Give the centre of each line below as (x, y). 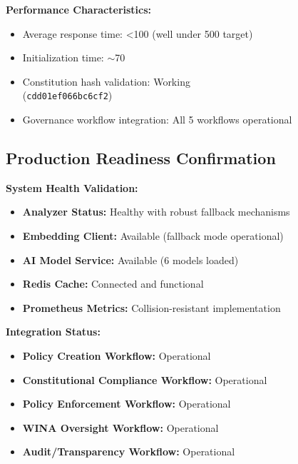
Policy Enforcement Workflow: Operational (127, 404)
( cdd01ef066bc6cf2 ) (67, 95)
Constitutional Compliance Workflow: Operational (145, 379)
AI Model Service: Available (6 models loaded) (130, 259)
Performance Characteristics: (79, 9)
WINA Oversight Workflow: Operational (120, 427)
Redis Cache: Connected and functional (113, 284)
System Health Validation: (72, 187)
